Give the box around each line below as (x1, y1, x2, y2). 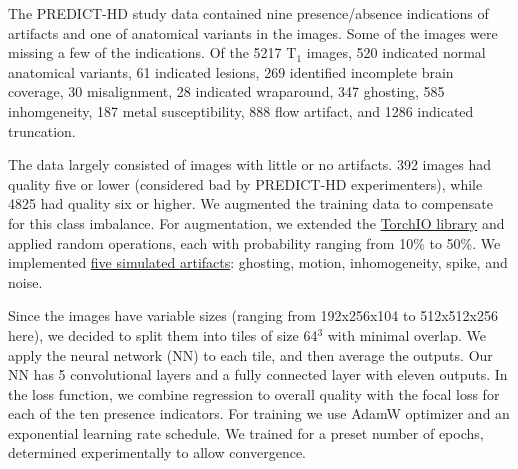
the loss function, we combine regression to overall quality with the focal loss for (8, 383, 500, 404)
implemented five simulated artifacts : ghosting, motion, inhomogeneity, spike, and (8, 252, 508, 273)
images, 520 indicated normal (306, 42, 486, 63)
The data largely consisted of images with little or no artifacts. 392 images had (8, 154, 492, 175)
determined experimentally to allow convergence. (8, 442, 306, 463)
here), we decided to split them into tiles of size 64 (8, 324, 318, 345)
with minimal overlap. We (327, 324, 487, 345)
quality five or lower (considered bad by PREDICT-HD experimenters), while (8, 173, 483, 194)
